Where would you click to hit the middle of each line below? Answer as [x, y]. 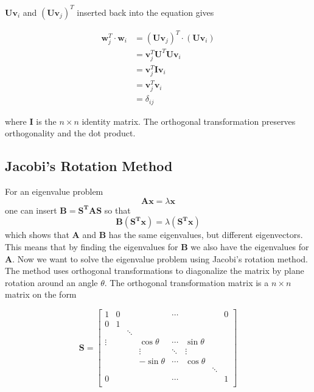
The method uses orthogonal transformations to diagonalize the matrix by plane [155, 271]
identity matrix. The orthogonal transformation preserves [189, 121]
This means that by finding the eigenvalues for [92, 247]
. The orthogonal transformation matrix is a [187, 282]
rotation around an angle [51, 282]
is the [46, 121]
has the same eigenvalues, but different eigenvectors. [206, 235]
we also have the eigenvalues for [250, 247]
